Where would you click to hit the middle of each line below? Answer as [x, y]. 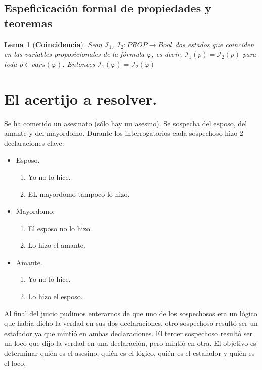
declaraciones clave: [34, 143]
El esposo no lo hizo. [60, 228]
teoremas [28, 23]
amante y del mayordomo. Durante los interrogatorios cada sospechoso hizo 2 [124, 133]
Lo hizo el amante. [57, 245]
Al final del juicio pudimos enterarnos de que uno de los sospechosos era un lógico [131, 313]
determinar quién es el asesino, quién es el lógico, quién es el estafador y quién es [129, 353]
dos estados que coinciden [214, 44]
